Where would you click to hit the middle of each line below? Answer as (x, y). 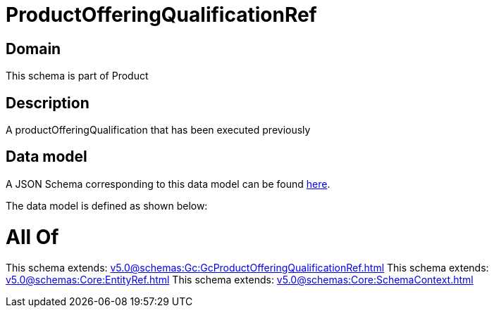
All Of (32, 237)
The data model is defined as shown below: (107, 205)
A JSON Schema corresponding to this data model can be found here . (168, 184)
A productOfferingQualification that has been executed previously (158, 130)
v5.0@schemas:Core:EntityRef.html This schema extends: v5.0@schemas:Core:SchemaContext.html (240, 280)
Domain (33, 49)
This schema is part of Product (77, 76)
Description (48, 103)
